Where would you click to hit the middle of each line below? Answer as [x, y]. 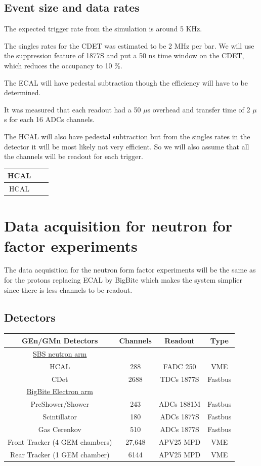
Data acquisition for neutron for [118, 226]
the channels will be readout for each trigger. [74, 156]
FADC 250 [180, 366]
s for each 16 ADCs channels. [49, 119]
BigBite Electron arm [60, 391]
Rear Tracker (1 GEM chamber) [60, 454]
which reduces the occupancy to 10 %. [63, 65]
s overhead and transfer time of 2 [199, 109]
